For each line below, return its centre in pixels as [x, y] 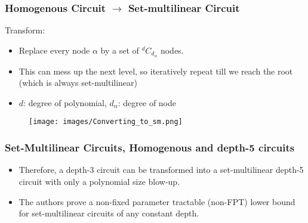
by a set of [120, 50]
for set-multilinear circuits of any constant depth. [109, 213]
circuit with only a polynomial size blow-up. [99, 181]
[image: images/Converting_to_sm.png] [106, 122]
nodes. [172, 50]
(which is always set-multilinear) [78, 83]
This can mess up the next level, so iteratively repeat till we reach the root [156, 71]
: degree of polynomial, [65, 102]
